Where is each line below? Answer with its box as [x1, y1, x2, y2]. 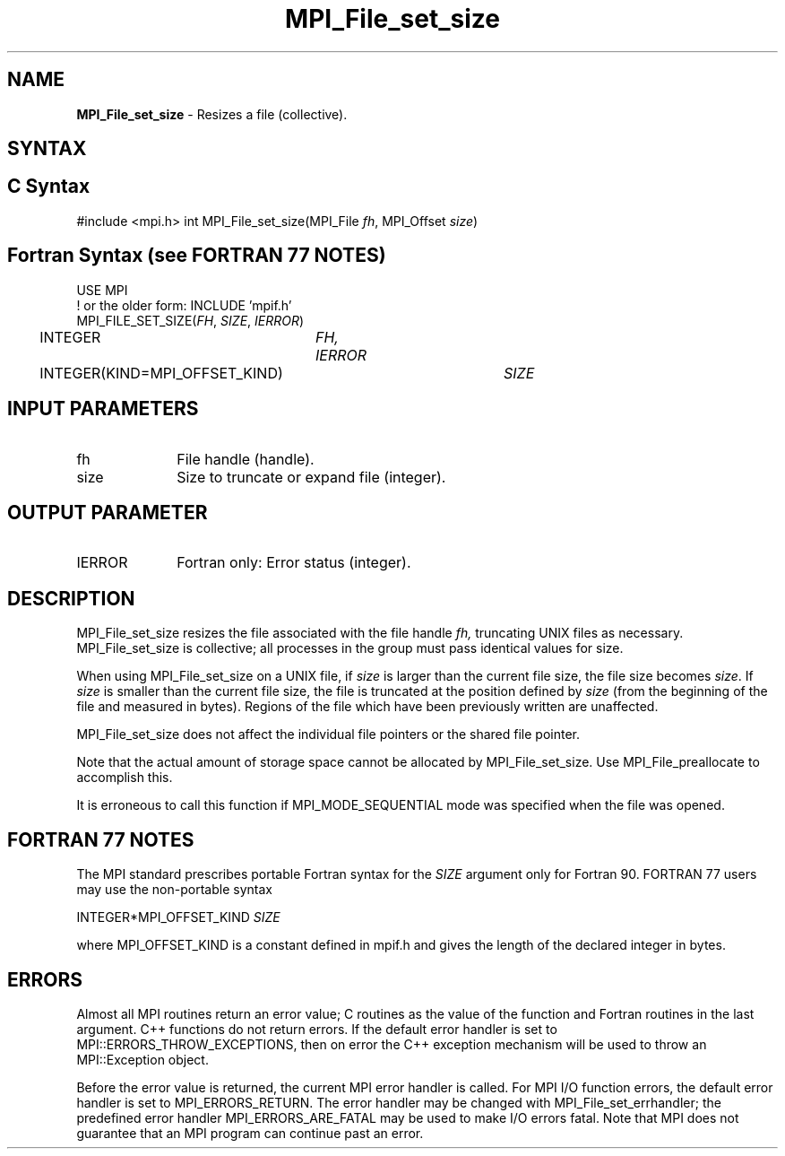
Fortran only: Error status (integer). [177, 553, 411, 572]
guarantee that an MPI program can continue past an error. [76, 1125, 424, 1141]
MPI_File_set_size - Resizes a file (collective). [76, 106, 348, 122]
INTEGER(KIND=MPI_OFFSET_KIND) [39, 363, 283, 382]
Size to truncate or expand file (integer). [177, 467, 446, 486]
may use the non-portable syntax [76, 882, 272, 898]
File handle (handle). [177, 449, 315, 468]
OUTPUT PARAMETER [7, 500, 208, 524]
